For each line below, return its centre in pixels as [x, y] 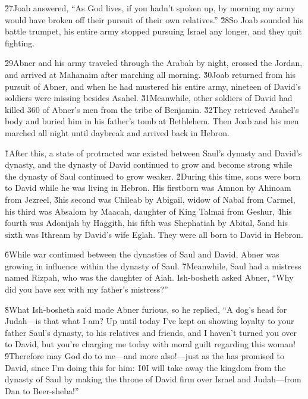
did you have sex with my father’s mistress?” [87, 289]
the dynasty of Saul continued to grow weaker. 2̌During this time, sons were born [153, 176]
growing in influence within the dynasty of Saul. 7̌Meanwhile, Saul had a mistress [153, 266]
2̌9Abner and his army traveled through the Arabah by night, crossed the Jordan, [154, 63]
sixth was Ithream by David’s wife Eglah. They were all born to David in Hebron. [154, 234]
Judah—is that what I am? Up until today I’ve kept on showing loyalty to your [150, 321]
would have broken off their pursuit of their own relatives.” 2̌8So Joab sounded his [154, 19]
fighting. [20, 43]
